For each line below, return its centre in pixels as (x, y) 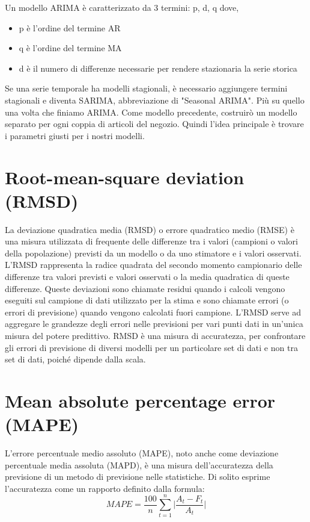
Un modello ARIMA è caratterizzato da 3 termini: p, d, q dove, (122, 7)
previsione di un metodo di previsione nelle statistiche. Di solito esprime (138, 477)
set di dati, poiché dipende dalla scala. (75, 359)
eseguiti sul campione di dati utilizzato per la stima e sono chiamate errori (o (147, 300)
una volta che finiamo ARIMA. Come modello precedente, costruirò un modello (151, 112)
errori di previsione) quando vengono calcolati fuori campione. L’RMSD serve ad (153, 312)
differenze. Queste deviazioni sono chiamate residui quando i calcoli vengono (145, 288)
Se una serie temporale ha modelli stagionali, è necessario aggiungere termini (146, 88)
